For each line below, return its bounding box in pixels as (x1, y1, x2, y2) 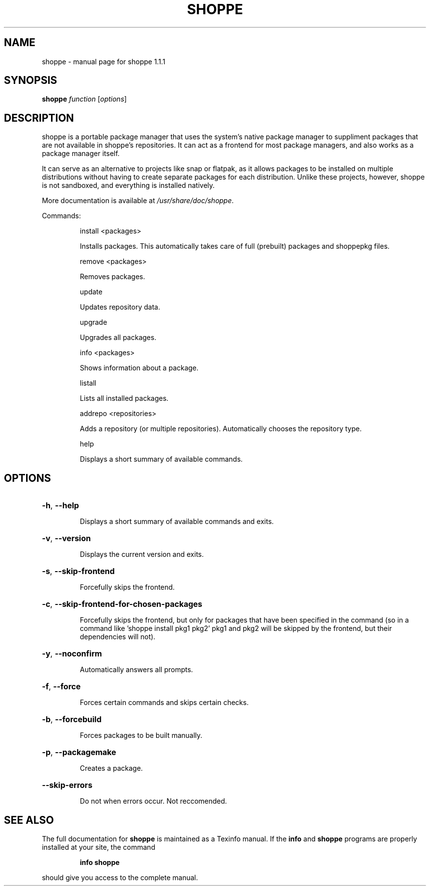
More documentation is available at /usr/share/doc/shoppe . (42, 196, 234, 205)
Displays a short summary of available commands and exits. (80, 517, 274, 526)
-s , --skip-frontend (42, 566, 115, 576)
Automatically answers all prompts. (80, 665, 193, 674)
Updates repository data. (80, 303, 161, 312)
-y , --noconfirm (42, 649, 102, 659)
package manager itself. (42, 149, 120, 158)
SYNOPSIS (4, 74, 57, 87)
